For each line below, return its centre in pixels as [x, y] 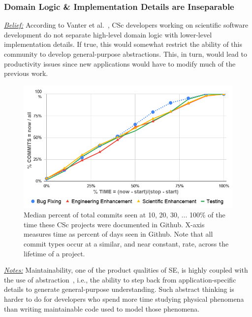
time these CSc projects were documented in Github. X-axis [114, 224]
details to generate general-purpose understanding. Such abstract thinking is [119, 289]
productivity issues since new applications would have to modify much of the [120, 63]
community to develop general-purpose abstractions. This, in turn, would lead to [126, 54]
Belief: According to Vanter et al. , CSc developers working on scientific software [126, 25]
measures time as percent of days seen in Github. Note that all [118, 234]
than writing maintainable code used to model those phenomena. [102, 308]
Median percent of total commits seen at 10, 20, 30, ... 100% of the [125, 215]
